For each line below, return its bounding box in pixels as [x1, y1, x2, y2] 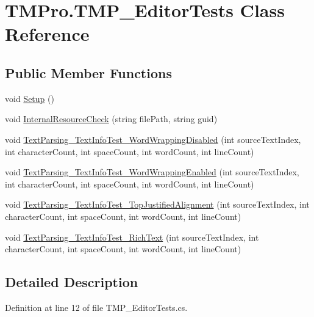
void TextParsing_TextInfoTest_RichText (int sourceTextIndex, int [5, 230, 259, 243]
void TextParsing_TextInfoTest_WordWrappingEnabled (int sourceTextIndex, [5, 166, 299, 178]
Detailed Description [5, 272, 138, 291]
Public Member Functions [5, 63, 172, 82]
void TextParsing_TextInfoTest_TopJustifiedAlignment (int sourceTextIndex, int [5, 198, 310, 211]
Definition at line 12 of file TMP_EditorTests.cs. [5, 301, 188, 313]
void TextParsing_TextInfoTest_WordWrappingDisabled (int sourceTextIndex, [5, 133, 301, 145]
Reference [5, 21, 90, 46]
